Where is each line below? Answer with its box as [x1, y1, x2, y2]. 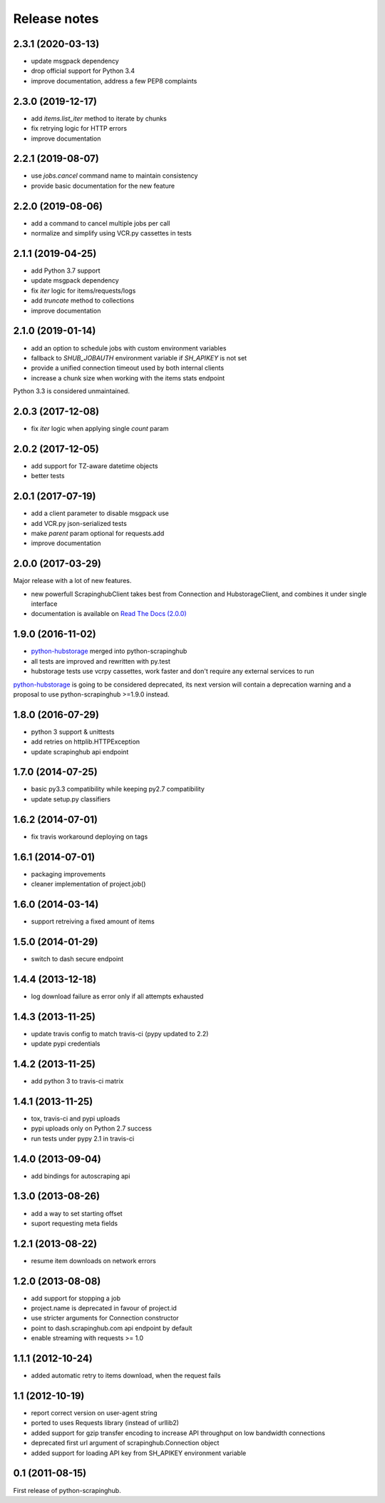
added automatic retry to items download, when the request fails [31, 1371, 221, 1380]
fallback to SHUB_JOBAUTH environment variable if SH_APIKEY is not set [31, 353, 247, 362]
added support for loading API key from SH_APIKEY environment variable [31, 1449, 247, 1457]
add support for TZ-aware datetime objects [31, 461, 158, 470]
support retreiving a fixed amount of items [31, 917, 155, 926]
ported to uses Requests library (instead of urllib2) [31, 1419, 180, 1427]
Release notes [13, 11, 99, 26]
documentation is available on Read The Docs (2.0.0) [31, 609, 187, 618]
